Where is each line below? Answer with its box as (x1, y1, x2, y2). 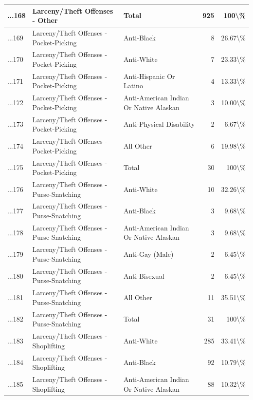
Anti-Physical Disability (124, 119, 195, 129)
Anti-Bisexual (124, 270, 164, 281)
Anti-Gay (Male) (124, 249, 174, 259)
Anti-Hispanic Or (124, 71, 175, 81)
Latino (124, 80, 143, 91)
